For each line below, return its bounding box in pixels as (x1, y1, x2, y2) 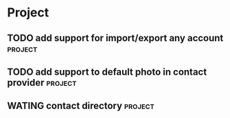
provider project (7, 77, 77, 88)
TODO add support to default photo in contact (7, 66, 207, 78)
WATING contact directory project (7, 100, 154, 112)
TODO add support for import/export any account (7, 32, 224, 44)
